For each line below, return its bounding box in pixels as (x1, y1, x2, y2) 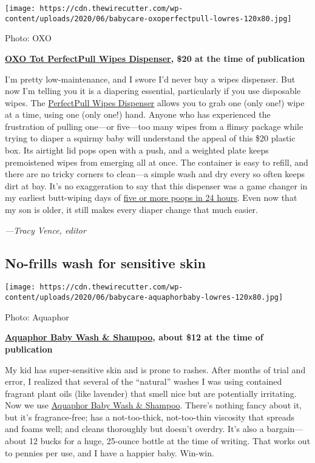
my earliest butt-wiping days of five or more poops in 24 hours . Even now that (5, 191, 297, 204)
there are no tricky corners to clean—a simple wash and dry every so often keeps (5, 167, 305, 180)
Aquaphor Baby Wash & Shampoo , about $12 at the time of (5, 331, 263, 343)
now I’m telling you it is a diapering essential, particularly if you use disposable (5, 84, 301, 97)
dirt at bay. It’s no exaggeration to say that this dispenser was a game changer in (5, 179, 308, 192)
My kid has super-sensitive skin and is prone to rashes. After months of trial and (5, 363, 306, 376)
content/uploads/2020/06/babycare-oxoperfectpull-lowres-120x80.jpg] (5, 14, 292, 23)
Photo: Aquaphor (5, 310, 69, 323)
